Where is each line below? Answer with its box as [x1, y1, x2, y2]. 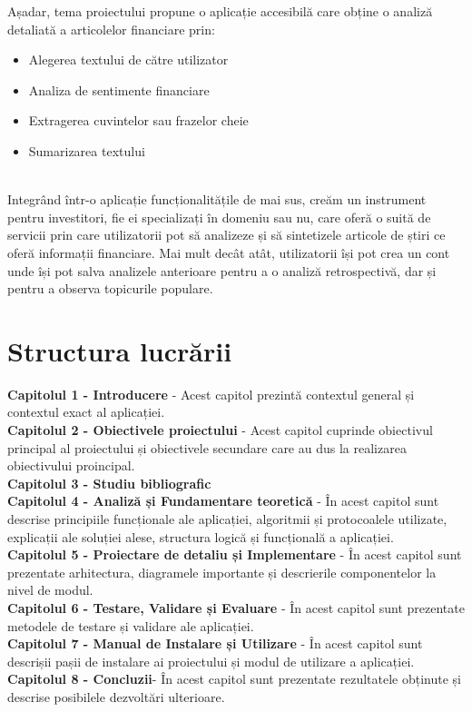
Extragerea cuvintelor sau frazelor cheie [28, 111, 249, 130]
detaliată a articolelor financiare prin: [7, 19, 215, 38]
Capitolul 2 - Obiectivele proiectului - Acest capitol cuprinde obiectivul [7, 420, 433, 440]
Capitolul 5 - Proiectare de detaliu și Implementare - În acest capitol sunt [7, 545, 462, 564]
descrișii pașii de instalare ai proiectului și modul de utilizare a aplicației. [7, 651, 415, 670]
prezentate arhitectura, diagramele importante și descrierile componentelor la [7, 562, 437, 581]
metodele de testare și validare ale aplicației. [7, 616, 254, 635]
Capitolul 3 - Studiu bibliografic [7, 473, 211, 492]
